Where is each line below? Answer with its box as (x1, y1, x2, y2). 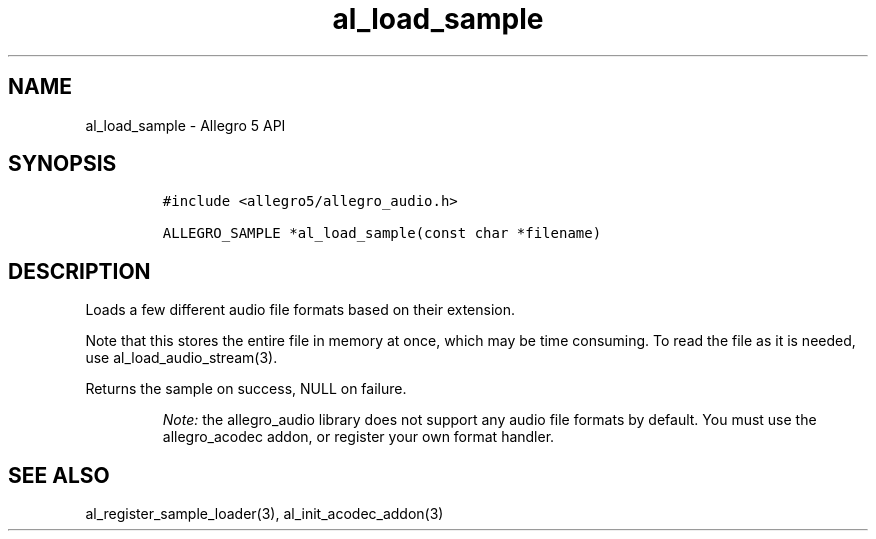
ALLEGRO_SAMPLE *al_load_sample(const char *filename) (162, 225, 602, 242)
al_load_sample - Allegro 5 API (85, 116, 286, 134)
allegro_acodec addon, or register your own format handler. (162, 428, 555, 446)
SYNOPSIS (8, 151, 117, 177)
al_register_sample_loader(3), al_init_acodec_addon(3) (85, 505, 444, 523)
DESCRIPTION (8, 258, 151, 284)
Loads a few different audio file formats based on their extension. (85, 301, 516, 319)
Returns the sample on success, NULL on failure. (85, 380, 407, 398)
